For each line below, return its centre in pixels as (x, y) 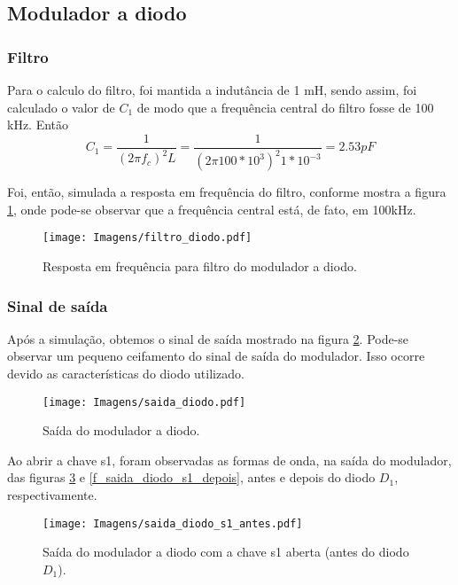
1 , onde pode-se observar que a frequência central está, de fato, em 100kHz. (212, 209)
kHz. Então (38, 125)
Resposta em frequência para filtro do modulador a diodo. (200, 266)
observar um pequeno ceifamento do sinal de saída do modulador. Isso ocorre (216, 356)
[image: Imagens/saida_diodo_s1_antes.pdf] (173, 523)
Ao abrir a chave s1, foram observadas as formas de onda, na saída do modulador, (229, 460)
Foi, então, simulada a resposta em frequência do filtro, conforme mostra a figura (227, 192)
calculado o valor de (61, 107)
